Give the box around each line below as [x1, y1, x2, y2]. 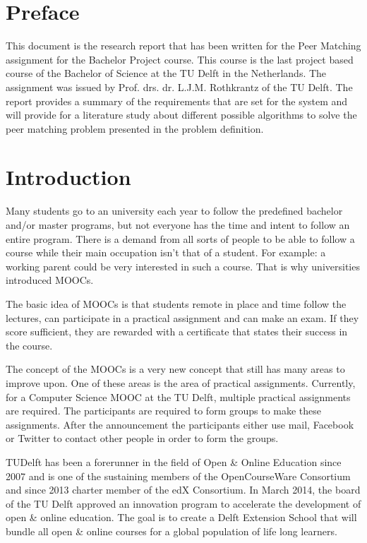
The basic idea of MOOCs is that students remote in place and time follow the [6, 296, 347, 311]
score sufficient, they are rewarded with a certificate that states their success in [6, 324, 348, 339]
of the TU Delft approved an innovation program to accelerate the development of [6, 496, 361, 511]
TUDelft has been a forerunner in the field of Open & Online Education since [6, 454, 342, 469]
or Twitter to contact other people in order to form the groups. [6, 431, 279, 446]
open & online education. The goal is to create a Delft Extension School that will [6, 510, 357, 525]
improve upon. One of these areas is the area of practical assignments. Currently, [6, 375, 356, 390]
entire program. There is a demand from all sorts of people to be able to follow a [6, 231, 355, 246]
